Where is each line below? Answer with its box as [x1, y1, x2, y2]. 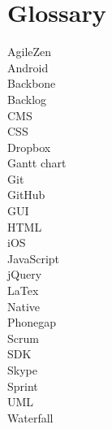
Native [7, 297, 41, 314]
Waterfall [7, 409, 54, 426]
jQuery [7, 266, 42, 283]
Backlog [7, 90, 47, 107]
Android [7, 58, 49, 76]
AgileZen [7, 43, 52, 60]
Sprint [7, 377, 38, 394]
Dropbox [7, 138, 51, 155]
